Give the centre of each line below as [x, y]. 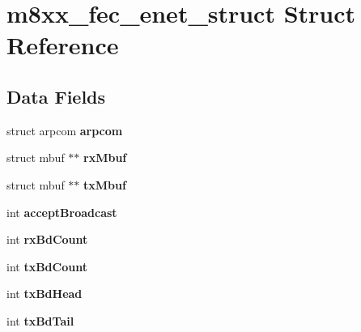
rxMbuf [105, 157]
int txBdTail [40, 320]
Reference [63, 45]
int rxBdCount [47, 239]
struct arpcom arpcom [65, 130]
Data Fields [56, 96]
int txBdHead [45, 294]
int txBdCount [47, 266]
